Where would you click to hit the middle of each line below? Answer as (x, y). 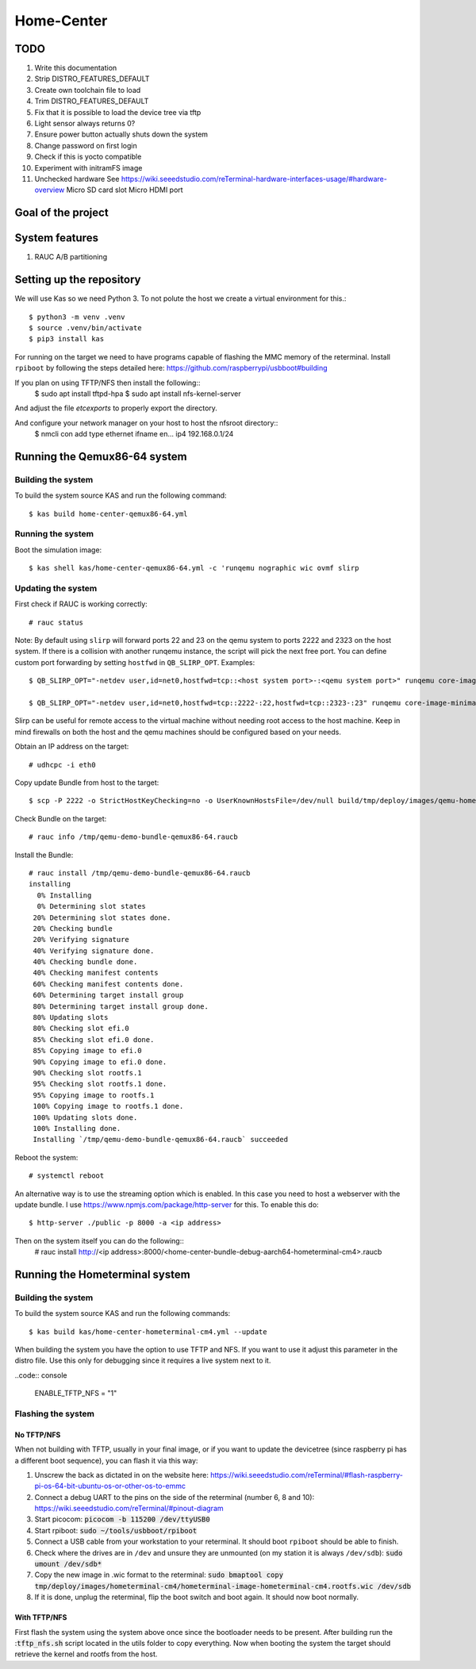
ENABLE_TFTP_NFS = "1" (76, 1394)
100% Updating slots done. (85, 1117)
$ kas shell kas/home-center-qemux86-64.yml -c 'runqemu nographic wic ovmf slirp (194, 568)
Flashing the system (55, 1413)
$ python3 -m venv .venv (77, 317)
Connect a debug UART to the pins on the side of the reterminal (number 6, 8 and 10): (175, 1497)
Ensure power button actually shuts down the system (121, 134)
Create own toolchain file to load (88, 90)
